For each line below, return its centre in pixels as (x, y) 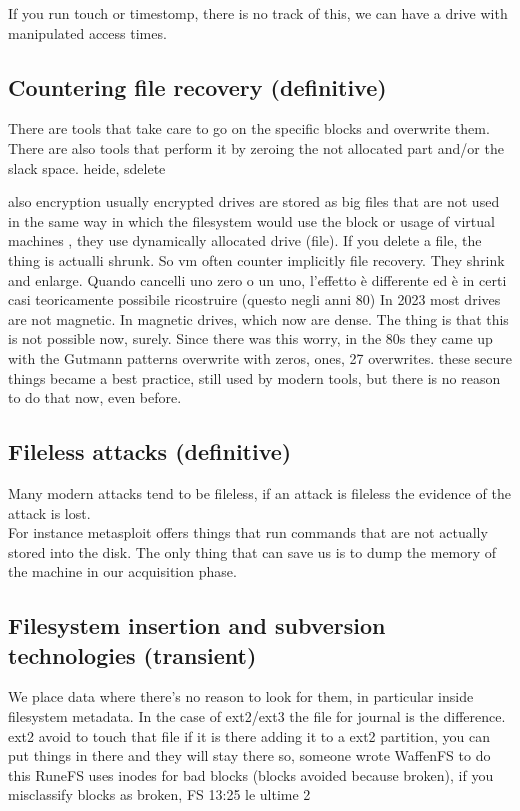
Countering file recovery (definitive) (197, 86)
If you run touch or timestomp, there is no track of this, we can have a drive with (258, 13)
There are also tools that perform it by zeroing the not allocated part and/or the (256, 147)
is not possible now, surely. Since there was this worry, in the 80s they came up (250, 338)
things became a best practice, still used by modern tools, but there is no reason (254, 377)
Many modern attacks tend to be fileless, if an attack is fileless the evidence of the (259, 492)
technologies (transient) (132, 654)
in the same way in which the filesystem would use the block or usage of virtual (251, 220)
